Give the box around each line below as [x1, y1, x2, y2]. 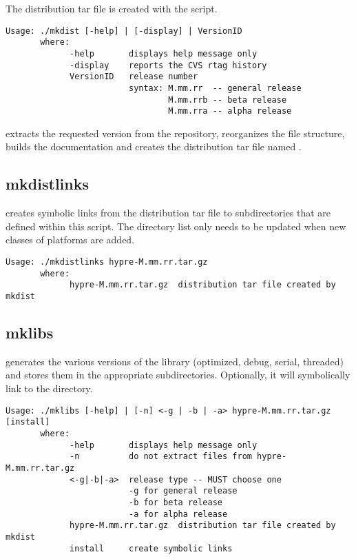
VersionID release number [70, 72, 198, 82]
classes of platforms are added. [6, 232, 135, 247]
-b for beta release [128, 497, 223, 507]
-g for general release [128, 486, 238, 496]
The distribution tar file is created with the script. [6, 1, 218, 15]
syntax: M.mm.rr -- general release [128, 83, 302, 93]
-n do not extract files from [70, 451, 252, 462]
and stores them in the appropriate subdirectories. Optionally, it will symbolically [6, 367, 350, 382]
